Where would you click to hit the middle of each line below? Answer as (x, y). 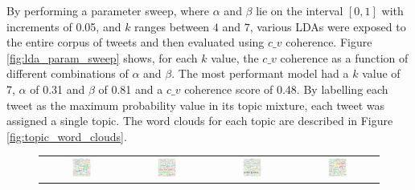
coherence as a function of (344, 57)
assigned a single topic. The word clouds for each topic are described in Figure (200, 121)
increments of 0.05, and (64, 26)
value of (381, 73)
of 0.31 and (58, 89)
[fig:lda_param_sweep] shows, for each (102, 57)
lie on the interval (300, 10)
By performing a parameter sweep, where (108, 10)
